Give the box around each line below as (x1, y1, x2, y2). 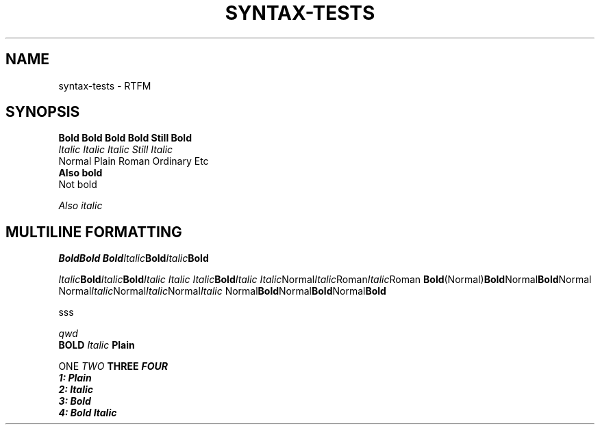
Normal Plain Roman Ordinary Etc (58, 155, 209, 167)
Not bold (58, 178, 97, 191)
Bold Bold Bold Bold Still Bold (58, 132, 192, 144)
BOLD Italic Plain (58, 339, 135, 351)
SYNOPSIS (5, 103, 80, 121)
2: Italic (58, 384, 93, 396)
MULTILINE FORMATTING (5, 223, 182, 241)
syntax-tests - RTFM (58, 79, 151, 92)
